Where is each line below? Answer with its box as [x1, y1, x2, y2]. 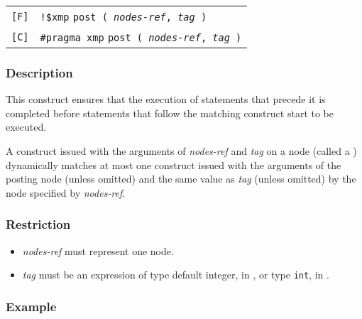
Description [6, 63, 73, 81]
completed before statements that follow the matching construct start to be [6, 105, 334, 120]
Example [6, 297, 57, 315]
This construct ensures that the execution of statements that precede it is [6, 92, 326, 107]
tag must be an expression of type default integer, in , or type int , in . [22, 267, 329, 282]
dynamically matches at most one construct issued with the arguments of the [6, 157, 341, 172]
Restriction [6, 215, 71, 233]
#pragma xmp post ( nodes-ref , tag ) [40, 32, 242, 43]
